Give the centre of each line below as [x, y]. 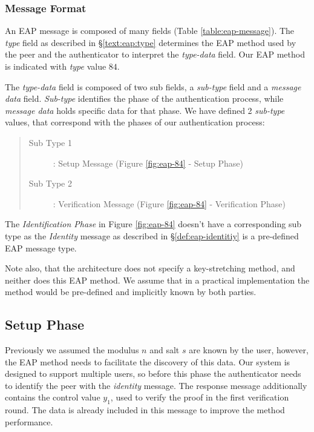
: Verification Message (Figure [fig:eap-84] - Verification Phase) [169, 203]
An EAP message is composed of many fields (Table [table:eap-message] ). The [150, 31]
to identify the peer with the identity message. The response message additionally [156, 385]
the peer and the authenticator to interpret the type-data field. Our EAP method [155, 54]
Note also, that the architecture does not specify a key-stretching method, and [150, 268]
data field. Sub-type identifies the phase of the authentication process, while [144, 98]
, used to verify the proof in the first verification [200, 397]
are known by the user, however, [249, 350]
